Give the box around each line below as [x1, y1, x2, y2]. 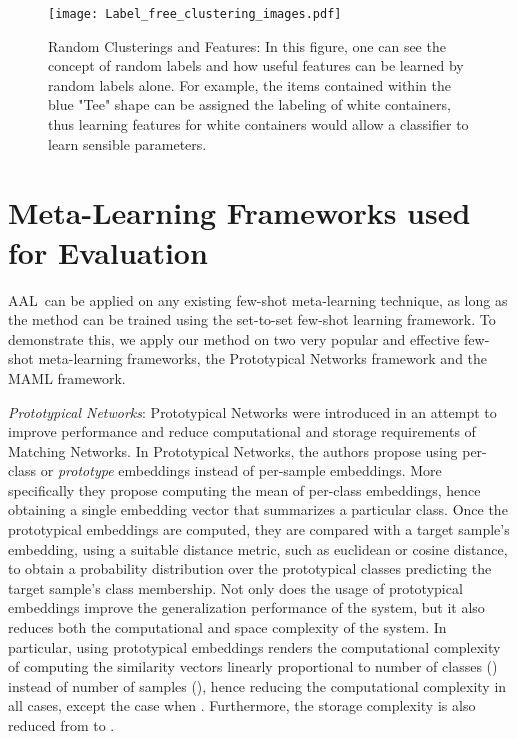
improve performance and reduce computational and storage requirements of [8, 421, 476, 442]
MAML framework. [8, 367, 126, 388]
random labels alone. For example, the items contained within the [48, 74, 451, 95]
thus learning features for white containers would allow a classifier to [48, 114, 469, 135]
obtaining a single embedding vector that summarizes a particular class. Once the [8, 499, 508, 520]
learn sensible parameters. [48, 133, 207, 154]
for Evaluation [8, 231, 208, 272]
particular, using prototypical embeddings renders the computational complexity [8, 636, 501, 657]
